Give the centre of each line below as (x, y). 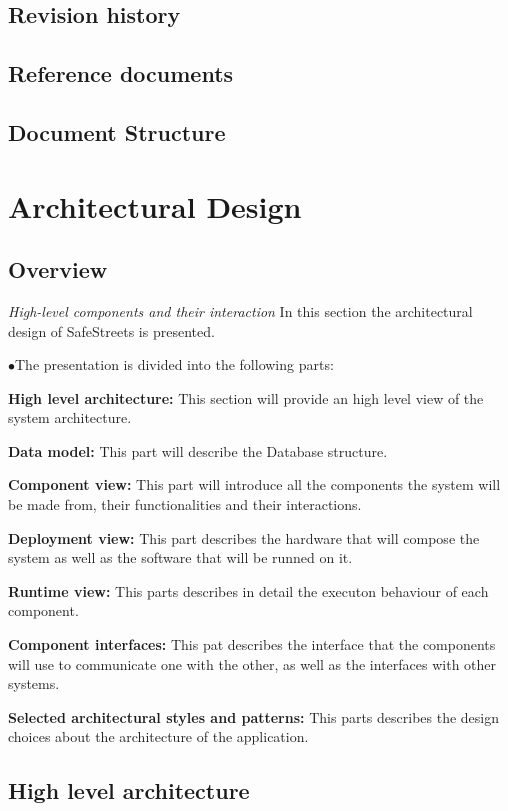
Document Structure (117, 131)
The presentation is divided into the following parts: (174, 364)
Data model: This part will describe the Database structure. (198, 450)
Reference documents (121, 73)
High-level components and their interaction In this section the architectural (240, 310)
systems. (34, 683)
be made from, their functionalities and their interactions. (185, 504)
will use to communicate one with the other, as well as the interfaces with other (252, 663)
